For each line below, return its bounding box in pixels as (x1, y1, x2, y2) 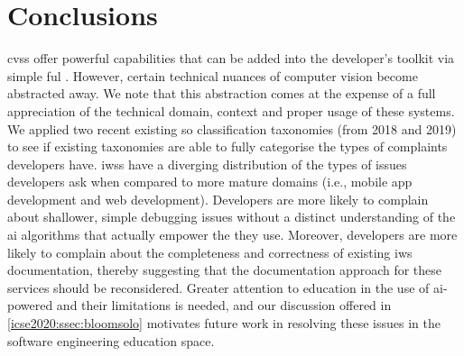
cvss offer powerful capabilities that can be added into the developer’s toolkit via (7, 49, 455, 68)
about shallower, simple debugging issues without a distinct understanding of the (7, 207, 456, 226)
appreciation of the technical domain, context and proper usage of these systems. (7, 101, 455, 120)
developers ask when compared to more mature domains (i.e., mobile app (7, 172, 413, 191)
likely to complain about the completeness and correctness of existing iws (7, 242, 413, 261)
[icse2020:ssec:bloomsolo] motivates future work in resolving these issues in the (7, 314, 441, 333)
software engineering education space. (7, 331, 215, 350)
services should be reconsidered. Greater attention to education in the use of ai (7, 278, 443, 297)
